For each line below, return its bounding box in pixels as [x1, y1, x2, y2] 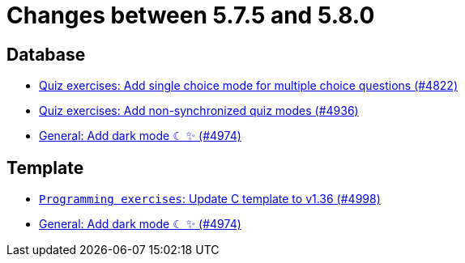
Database [6, 44, 86, 65]
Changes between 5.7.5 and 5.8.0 [6, 2, 375, 29]
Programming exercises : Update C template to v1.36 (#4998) [39, 192, 381, 206]
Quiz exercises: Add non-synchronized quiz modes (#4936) [39, 104, 359, 118]
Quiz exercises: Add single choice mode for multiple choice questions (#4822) [39, 78, 459, 93]
